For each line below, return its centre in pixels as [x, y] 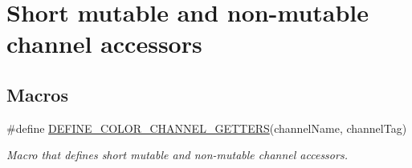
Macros [37, 94]
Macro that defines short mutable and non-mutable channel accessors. [177, 155]
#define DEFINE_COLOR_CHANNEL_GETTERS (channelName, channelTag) [207, 128]
